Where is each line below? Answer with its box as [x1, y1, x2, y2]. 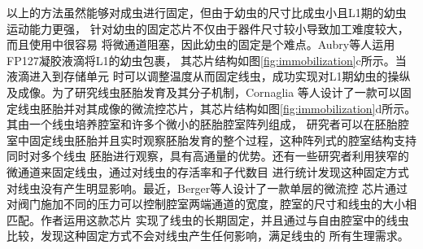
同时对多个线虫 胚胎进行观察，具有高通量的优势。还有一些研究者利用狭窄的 [7, 147, 409, 164]
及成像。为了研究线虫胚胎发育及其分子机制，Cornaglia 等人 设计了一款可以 [7, 83, 400, 100]
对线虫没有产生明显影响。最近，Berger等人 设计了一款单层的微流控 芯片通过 [7, 179, 408, 196]
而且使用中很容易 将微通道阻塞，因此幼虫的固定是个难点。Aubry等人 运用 [7, 36, 395, 53]
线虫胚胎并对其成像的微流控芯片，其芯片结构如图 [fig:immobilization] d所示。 [17, 99, 416, 116]
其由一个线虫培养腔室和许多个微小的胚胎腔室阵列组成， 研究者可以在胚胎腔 [7, 116, 409, 133]
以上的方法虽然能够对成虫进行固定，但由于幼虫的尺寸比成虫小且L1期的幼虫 [7, 4, 407, 20]
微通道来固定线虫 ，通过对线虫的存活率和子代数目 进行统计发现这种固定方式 [7, 163, 409, 180]
